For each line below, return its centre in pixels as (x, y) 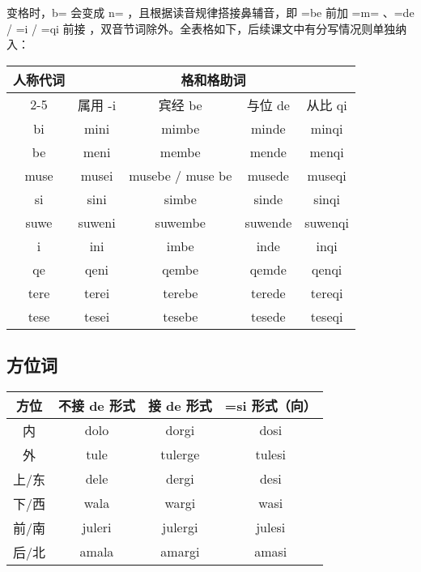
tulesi (270, 455)
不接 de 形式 (97, 405)
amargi (180, 552)
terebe (181, 292)
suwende (268, 222)
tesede (268, 316)
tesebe (181, 316)
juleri (97, 527)
